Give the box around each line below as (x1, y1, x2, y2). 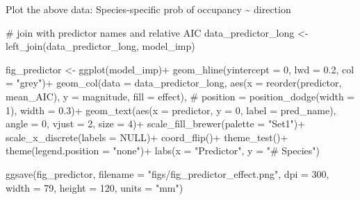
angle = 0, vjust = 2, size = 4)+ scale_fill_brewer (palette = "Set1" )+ (6, 116, 306, 131)
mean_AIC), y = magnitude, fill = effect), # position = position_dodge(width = (6, 89, 355, 103)
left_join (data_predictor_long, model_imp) (6, 39, 195, 53)
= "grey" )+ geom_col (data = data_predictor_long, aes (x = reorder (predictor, (6, 75, 342, 90)
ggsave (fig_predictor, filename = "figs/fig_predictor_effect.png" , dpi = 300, (6, 166, 329, 181)
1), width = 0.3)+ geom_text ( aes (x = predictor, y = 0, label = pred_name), (6, 102, 336, 117)
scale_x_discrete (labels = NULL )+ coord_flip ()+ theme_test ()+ (6, 129, 288, 144)
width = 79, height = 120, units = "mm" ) (6, 180, 183, 194)
